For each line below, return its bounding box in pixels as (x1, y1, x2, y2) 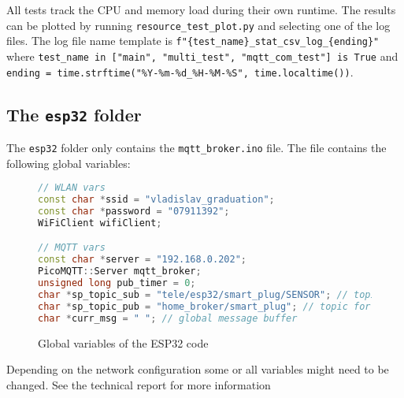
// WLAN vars (38, 182, 106, 194)
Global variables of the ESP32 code (38, 334, 209, 351)
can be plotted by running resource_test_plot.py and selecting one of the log (6, 17, 391, 33)
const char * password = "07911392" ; (38, 206, 230, 217)
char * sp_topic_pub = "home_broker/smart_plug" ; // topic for (38, 300, 371, 312)
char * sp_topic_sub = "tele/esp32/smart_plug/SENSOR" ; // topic (38, 288, 382, 300)
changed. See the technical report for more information (6, 376, 271, 392)
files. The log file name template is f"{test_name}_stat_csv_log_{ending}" (6, 32, 380, 49)
